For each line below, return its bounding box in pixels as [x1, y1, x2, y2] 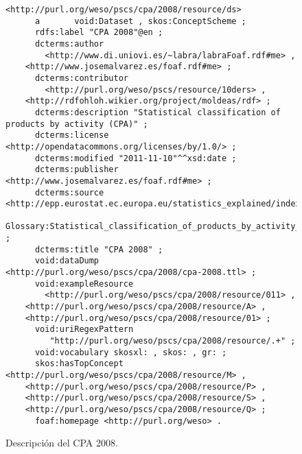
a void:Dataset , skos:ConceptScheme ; [34, 16, 246, 26]
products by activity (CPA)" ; [5, 119, 148, 129]
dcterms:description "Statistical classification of [34, 107, 281, 117]
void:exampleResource [34, 278, 134, 289]
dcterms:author [34, 38, 104, 49]
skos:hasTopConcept [34, 359, 124, 369]
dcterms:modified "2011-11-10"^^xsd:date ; [34, 153, 237, 163]
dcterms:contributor [34, 73, 128, 83]
